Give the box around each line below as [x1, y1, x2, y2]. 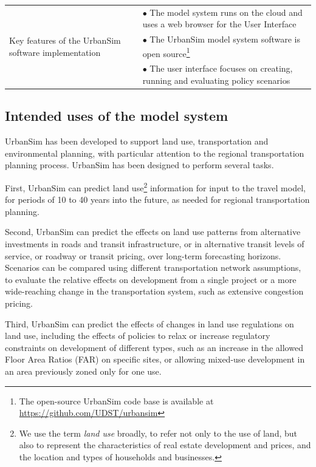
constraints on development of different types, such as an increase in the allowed [5, 341, 303, 353]
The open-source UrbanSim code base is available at [19, 394, 214, 407]
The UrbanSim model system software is [149, 33, 300, 46]
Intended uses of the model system [5, 106, 228, 125]
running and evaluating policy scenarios [142, 73, 290, 86]
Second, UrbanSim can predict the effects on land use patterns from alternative [5, 225, 301, 238]
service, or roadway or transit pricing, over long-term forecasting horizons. [5, 249, 281, 262]
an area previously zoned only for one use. [5, 364, 162, 377]
